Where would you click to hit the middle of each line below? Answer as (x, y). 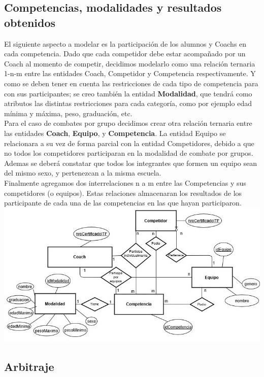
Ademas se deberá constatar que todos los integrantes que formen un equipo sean (131, 163)
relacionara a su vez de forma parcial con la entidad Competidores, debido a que (129, 143)
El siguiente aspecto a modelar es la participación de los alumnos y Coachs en (125, 43)
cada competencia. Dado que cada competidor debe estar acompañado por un (125, 54)
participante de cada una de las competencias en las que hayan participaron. (123, 203)
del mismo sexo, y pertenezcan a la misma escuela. (83, 173)
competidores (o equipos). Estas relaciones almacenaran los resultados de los (123, 193)
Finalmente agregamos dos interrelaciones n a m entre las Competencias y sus (125, 182)
